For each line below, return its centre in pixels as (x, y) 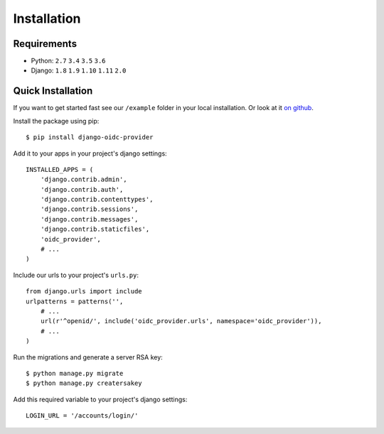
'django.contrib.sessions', (89, 209)
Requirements (45, 44)
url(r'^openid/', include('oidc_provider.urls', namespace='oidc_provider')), (181, 321)
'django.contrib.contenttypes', (97, 200)
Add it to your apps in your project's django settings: (90, 153)
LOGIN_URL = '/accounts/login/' (82, 416)
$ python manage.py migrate (75, 373)
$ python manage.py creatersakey (84, 383)
